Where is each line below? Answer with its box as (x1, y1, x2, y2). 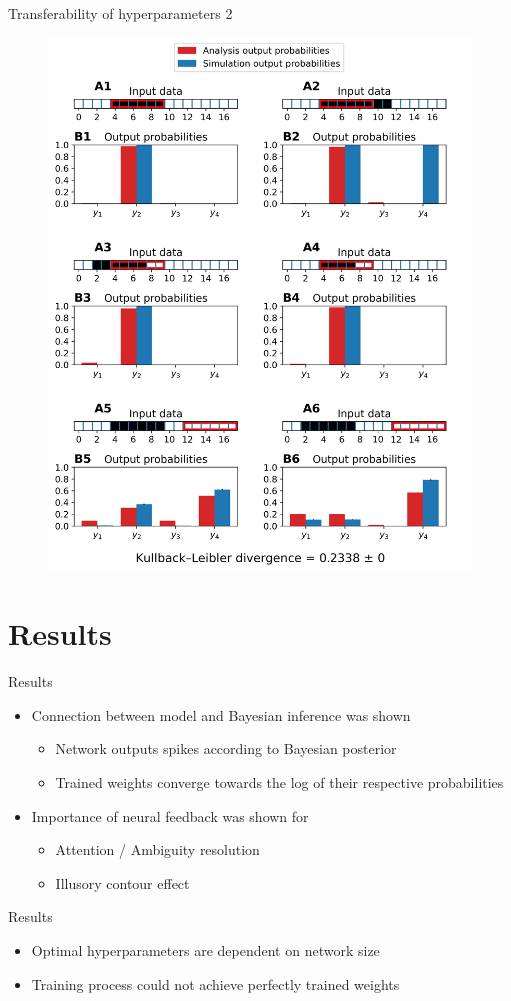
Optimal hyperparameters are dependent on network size (31, 939, 380, 960)
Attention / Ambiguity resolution (55, 839, 260, 860)
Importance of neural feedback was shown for (31, 805, 309, 826)
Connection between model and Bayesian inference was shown (31, 704, 411, 725)
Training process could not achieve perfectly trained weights (31, 973, 400, 994)
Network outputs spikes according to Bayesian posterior (55, 738, 397, 759)
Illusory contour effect (55, 872, 190, 893)
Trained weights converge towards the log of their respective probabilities (55, 771, 504, 792)
